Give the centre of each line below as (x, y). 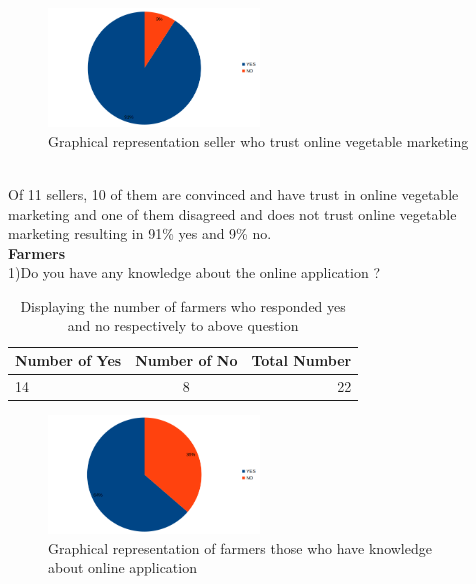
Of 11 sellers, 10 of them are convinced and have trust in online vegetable (233, 193)
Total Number (301, 360)
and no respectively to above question (183, 325)
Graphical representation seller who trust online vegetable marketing (258, 140)
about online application (122, 567)
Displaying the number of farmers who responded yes (183, 305)
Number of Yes (68, 360)
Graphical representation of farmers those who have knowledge (240, 547)
